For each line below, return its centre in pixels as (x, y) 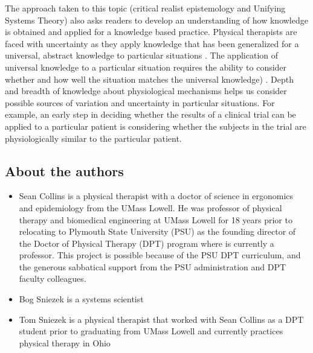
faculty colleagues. (53, 278)
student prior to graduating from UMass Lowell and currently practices (151, 331)
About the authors (64, 170)
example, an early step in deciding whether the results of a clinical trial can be (150, 114)
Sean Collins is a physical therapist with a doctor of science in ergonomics (156, 196)
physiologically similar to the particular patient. (93, 138)
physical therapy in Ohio (65, 342)
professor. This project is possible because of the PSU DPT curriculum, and (160, 255)
